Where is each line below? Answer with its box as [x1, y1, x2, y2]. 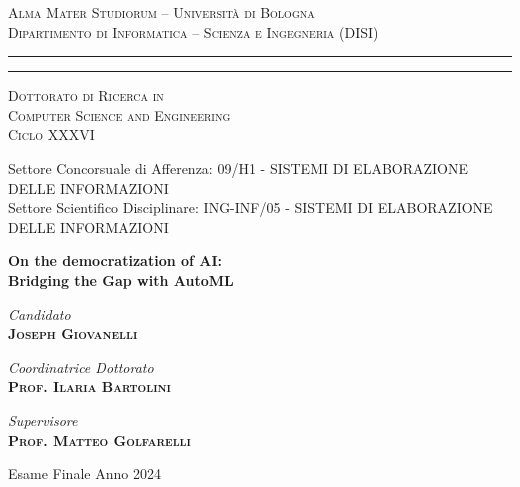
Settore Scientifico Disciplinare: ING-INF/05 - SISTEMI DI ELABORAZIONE [8, 197, 493, 218]
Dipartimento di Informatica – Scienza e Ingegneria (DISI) [8, 21, 379, 42]
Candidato [8, 303, 71, 324]
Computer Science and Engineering [8, 104, 231, 125]
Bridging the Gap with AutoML [8, 269, 234, 290]
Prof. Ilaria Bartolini [8, 376, 171, 397]
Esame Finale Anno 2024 [8, 463, 161, 484]
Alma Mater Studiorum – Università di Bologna [8, 2, 315, 22]
